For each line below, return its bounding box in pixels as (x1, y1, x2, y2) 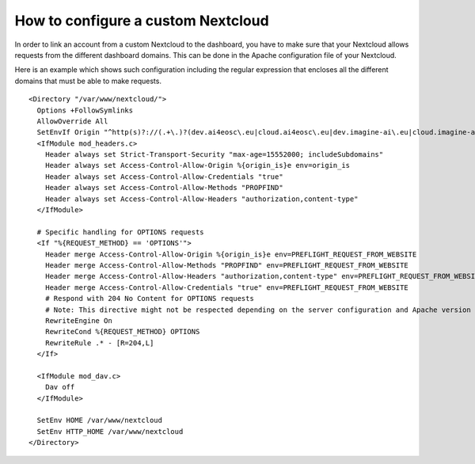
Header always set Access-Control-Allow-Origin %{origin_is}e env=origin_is (44, 161, 351, 170)
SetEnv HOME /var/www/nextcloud (36, 416, 162, 425)
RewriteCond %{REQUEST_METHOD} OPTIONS (44, 327, 200, 337)
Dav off (44, 382, 75, 392)
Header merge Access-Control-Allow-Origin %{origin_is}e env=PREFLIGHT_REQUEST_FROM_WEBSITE (44, 249, 417, 259)
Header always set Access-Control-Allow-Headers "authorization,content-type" (44, 194, 359, 203)
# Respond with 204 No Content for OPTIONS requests (44, 294, 255, 303)
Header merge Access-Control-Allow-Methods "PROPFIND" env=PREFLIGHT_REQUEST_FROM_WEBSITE (44, 261, 409, 269)
